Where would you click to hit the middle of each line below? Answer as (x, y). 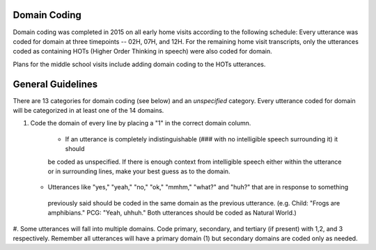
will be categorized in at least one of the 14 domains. (88, 110)
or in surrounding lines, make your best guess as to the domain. (139, 171)
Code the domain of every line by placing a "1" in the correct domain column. (141, 123)
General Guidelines (55, 84)
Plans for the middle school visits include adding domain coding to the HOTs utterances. (139, 64)
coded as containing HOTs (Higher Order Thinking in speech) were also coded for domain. (143, 52)
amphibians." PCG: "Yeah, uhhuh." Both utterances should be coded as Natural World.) (172, 213)
